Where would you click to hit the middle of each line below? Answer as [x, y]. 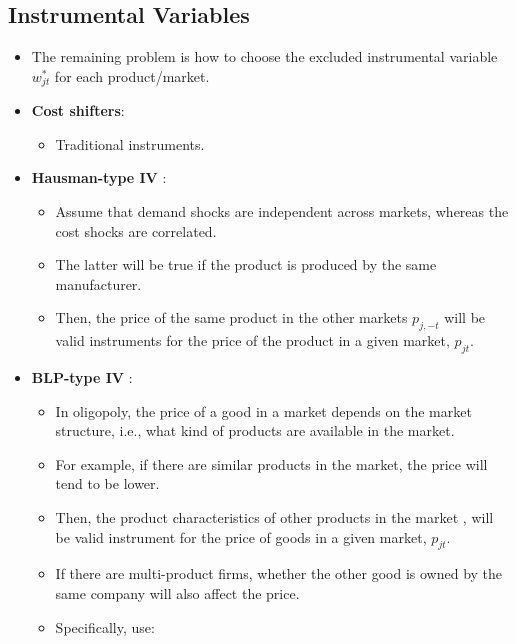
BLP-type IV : [82, 377]
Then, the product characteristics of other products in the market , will [274, 516]
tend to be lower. [107, 483]
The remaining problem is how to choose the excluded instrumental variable [264, 56]
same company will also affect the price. [177, 592]
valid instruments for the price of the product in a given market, [252, 340]
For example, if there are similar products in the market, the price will [271, 463]
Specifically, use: [105, 626]
